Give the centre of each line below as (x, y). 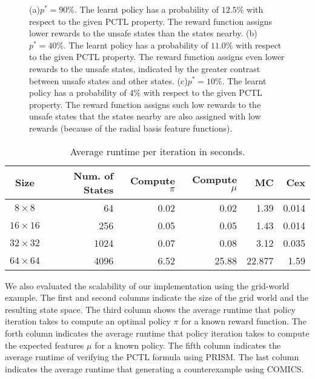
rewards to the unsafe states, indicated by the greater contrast (145, 68)
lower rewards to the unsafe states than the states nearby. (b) (143, 33)
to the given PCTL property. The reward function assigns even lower (157, 57)
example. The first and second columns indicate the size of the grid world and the (157, 297)
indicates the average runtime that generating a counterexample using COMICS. (154, 368)
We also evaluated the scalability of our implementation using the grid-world (147, 285)
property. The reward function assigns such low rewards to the (145, 104)
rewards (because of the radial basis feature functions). (131, 128)
